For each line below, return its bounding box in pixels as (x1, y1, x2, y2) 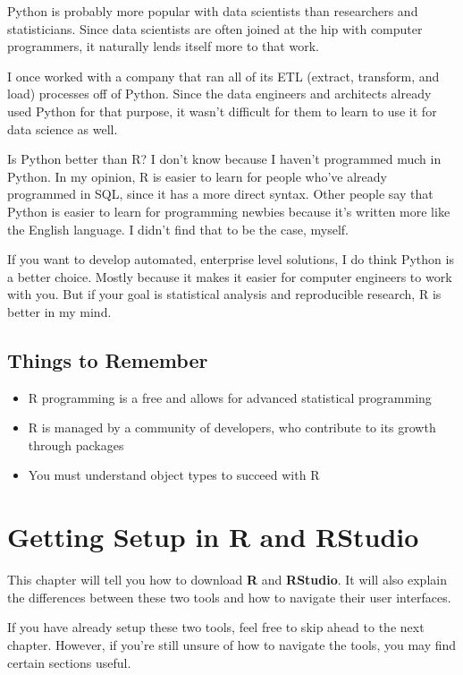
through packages (28, 435, 124, 454)
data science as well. (7, 119, 118, 138)
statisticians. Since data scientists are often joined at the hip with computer (7, 19, 423, 38)
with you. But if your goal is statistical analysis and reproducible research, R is (7, 285, 442, 303)
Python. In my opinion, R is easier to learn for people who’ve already (7, 167, 387, 185)
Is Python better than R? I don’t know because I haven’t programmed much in (7, 150, 442, 168)
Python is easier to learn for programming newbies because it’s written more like (7, 201, 450, 220)
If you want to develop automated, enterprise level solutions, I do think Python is (7, 250, 454, 269)
